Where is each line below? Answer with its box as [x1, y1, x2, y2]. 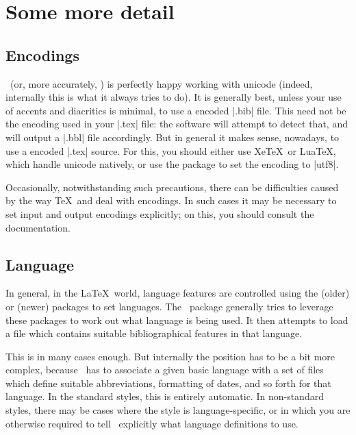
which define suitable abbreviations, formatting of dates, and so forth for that [5, 375, 331, 390]
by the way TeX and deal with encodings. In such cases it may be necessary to [5, 193, 337, 208]
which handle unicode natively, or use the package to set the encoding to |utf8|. [5, 157, 339, 171]
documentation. [5, 220, 71, 234]
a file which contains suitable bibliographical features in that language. [5, 326, 303, 340]
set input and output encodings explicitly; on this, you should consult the [5, 206, 314, 221]
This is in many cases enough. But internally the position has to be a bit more [5, 349, 335, 363]
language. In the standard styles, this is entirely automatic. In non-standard [5, 389, 324, 403]
